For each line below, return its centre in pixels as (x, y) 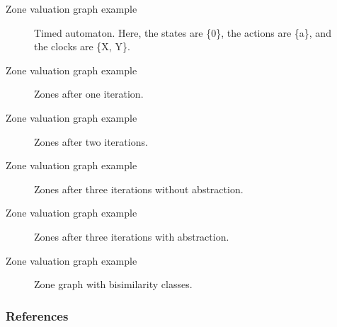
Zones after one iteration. (89, 94)
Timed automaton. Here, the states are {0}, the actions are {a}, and (183, 32)
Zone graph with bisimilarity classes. (113, 284)
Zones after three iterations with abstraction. (132, 236)
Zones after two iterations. (91, 141)
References (37, 315)
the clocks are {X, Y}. (82, 46)
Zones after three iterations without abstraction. (139, 189)
